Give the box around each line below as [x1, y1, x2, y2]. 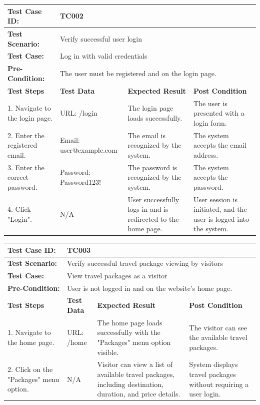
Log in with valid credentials [59, 51, 147, 61]
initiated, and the [193, 204, 247, 214]
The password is [127, 162, 177, 172]
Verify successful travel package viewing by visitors [67, 257, 223, 268]
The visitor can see [189, 322, 247, 332]
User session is [193, 194, 237, 204]
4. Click [7, 204, 31, 214]
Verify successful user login [59, 33, 142, 44]
